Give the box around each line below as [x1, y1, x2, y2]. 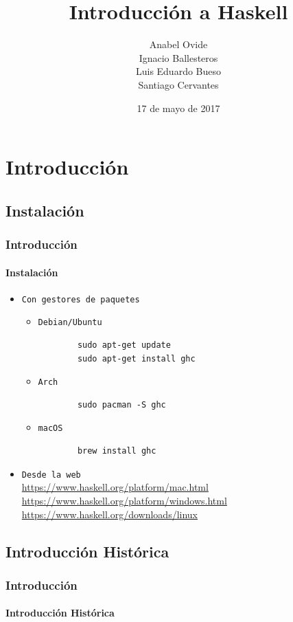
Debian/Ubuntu [38, 318, 102, 328]
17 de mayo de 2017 [137, 100, 220, 115]
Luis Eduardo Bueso [135, 64, 222, 78]
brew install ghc [77, 446, 156, 456]
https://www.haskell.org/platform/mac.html [21, 480, 209, 494]
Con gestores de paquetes [21, 294, 140, 304]
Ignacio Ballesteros [139, 50, 218, 65]
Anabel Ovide [149, 37, 208, 52]
